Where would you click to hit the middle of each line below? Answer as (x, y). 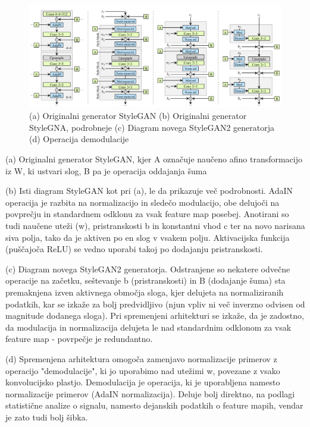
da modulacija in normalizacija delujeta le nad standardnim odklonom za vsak (148, 327)
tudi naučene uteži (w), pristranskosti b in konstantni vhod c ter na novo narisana (155, 225)
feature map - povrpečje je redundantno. (79, 339)
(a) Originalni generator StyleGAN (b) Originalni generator (138, 116)
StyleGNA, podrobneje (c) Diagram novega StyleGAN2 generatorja (152, 127)
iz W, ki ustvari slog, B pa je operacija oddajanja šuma (106, 170)
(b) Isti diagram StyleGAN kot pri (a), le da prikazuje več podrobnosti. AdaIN (149, 191)
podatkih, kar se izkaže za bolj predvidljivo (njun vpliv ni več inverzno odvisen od (155, 304)
